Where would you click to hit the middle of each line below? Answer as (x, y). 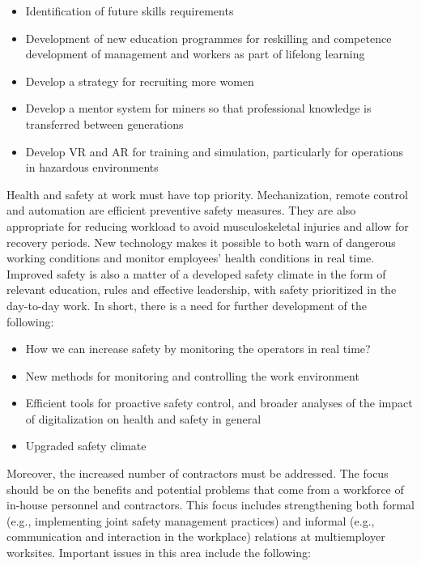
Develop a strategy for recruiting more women (140, 81)
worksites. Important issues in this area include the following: (159, 553)
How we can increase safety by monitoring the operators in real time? (198, 349)
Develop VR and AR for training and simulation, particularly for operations (214, 151)
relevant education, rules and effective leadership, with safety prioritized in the (202, 289)
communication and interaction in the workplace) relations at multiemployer (196, 536)
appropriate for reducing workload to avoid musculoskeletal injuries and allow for (208, 226)
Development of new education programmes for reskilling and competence (208, 38)
